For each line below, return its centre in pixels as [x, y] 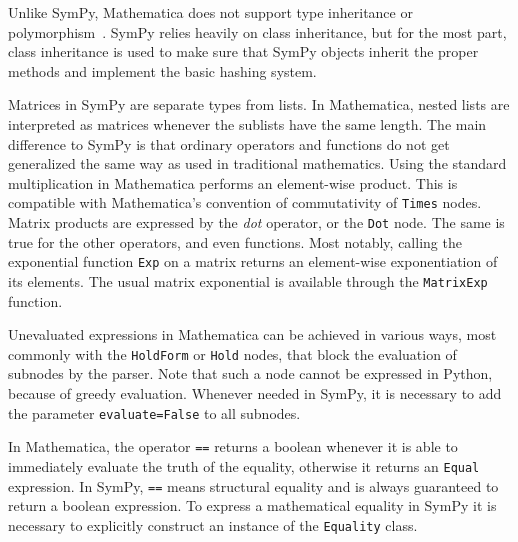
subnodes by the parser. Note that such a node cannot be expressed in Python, [250, 373]
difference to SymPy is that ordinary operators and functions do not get [229, 143]
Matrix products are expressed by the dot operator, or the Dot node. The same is [256, 222]
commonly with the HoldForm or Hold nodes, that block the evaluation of [232, 353]
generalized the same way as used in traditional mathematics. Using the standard [257, 163]
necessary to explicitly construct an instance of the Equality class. [213, 524]
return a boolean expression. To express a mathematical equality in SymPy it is [252, 505]
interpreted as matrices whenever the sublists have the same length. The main [247, 123]
